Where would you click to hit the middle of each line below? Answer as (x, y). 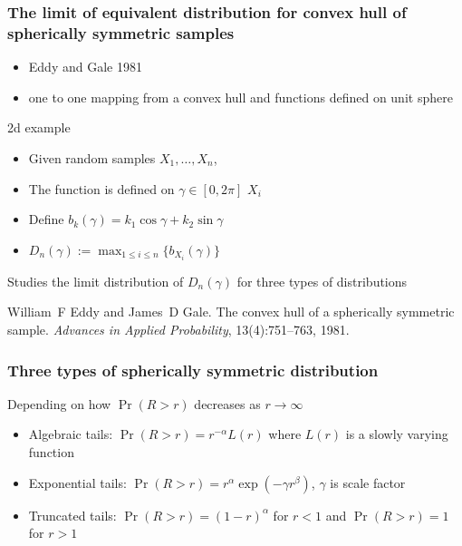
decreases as (227, 403)
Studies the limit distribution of (96, 281)
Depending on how (59, 403)
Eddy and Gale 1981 (85, 67)
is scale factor (368, 482)
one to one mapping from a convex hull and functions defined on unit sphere (241, 97)
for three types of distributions (322, 281)
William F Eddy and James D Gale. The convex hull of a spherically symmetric (231, 312)
